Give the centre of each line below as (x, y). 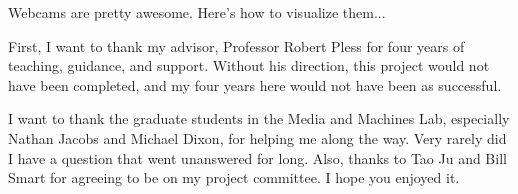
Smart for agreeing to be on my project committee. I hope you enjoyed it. (234, 177)
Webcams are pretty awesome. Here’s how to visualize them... (197, 12)
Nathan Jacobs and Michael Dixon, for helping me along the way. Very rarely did (257, 137)
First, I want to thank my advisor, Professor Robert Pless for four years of (236, 45)
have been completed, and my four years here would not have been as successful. (255, 84)
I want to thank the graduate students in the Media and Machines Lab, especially (259, 118)
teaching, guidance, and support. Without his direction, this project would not (249, 65)
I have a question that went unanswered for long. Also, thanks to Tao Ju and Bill (257, 157)
